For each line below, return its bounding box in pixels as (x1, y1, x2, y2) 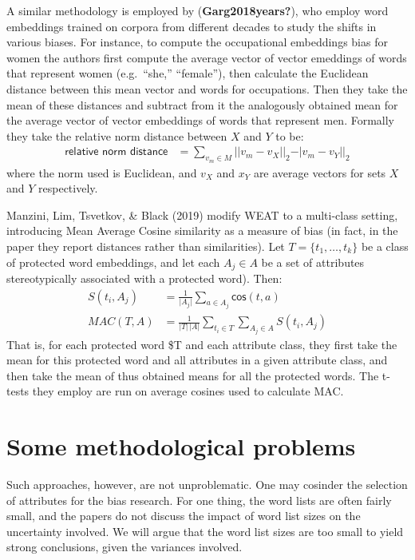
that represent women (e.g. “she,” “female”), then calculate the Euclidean (6, 65, 369, 81)
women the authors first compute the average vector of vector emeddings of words (6, 49, 407, 66)
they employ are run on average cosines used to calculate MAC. (32, 383, 344, 399)
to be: (275, 127, 304, 144)
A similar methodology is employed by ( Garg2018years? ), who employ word (6, 2, 389, 18)
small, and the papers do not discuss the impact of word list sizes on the (6, 507, 361, 524)
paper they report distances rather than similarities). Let (6, 237, 285, 254)
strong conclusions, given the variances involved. (6, 538, 243, 555)
